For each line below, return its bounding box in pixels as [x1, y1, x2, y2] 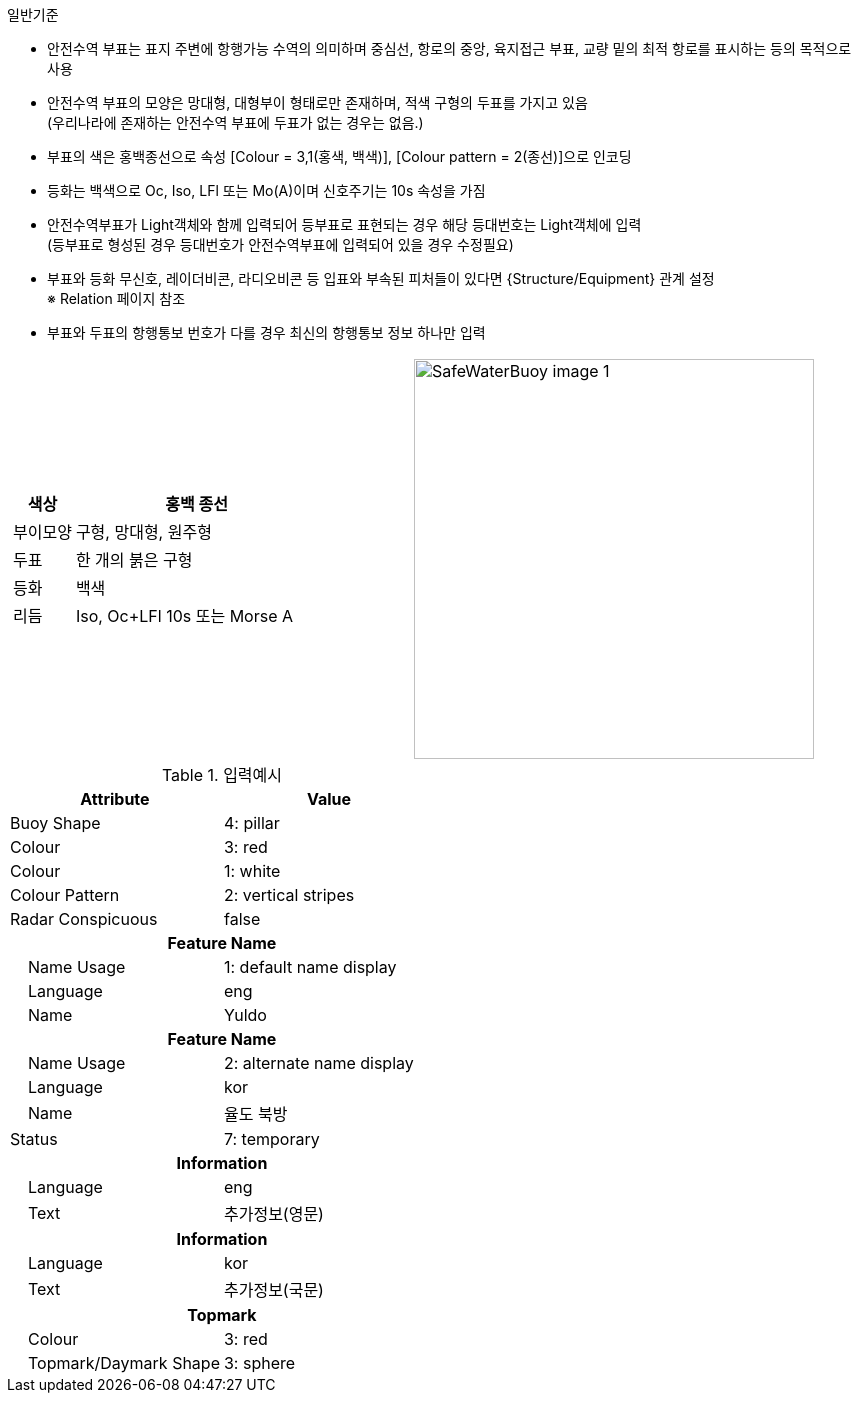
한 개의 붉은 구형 [75, 550, 193, 570]
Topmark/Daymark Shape [28, 1353, 220, 1373]
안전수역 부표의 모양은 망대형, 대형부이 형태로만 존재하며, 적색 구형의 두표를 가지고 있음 [47, 94, 588, 111]
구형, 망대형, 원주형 [75, 522, 212, 542]
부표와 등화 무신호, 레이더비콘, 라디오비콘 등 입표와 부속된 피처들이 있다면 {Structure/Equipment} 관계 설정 [47, 270, 715, 287]
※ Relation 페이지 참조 [47, 290, 186, 307]
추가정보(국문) [223, 1280, 324, 1300]
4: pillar [223, 813, 280, 833]
